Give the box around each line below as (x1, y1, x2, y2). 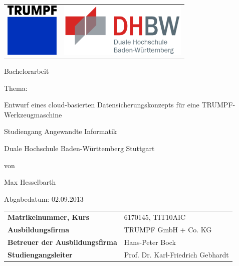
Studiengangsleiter (8, 249, 73, 259)
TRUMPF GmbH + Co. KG (124, 224, 212, 235)
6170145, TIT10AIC (124, 212, 186, 222)
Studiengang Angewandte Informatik (4, 126, 117, 137)
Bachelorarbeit (4, 66, 49, 76)
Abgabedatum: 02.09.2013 (4, 193, 84, 204)
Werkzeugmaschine (4, 109, 62, 119)
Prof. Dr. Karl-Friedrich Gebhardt (124, 249, 229, 259)
